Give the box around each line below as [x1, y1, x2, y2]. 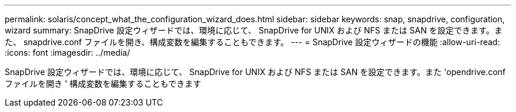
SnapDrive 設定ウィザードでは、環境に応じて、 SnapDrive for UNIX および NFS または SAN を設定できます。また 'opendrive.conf [5, 67, 506, 77]
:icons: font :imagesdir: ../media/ [5, 47, 130, 57]
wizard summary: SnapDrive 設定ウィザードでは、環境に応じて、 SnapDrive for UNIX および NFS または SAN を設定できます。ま [5, 25, 503, 35]
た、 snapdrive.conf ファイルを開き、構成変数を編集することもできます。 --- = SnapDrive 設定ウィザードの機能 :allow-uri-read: [5, 37, 500, 47]
